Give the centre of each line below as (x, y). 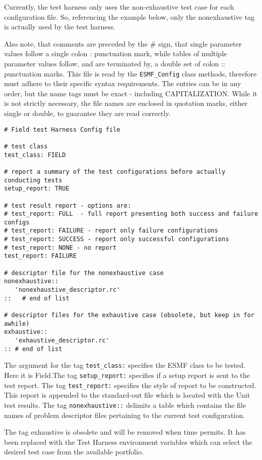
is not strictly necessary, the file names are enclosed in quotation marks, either (126, 103)
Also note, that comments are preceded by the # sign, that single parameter (123, 43)
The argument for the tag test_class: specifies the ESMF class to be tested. (125, 365)
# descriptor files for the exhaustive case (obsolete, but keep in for (129, 315)
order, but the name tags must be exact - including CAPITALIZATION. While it (131, 93)
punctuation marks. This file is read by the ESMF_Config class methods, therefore (130, 73)
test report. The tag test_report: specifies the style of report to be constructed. (130, 385)
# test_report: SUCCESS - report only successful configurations (117, 239)
